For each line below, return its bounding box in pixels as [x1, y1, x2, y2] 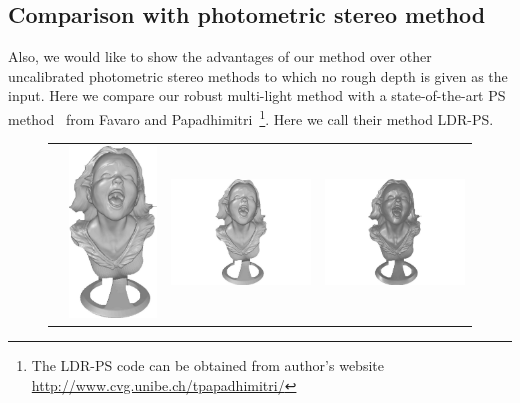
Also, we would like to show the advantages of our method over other [8, 46, 432, 67]
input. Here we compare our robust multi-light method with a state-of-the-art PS [8, 85, 506, 106]
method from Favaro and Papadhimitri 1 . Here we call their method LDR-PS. [8, 105, 494, 129]
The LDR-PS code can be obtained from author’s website [31, 355, 384, 376]
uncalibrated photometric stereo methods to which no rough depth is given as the [8, 65, 508, 86]
